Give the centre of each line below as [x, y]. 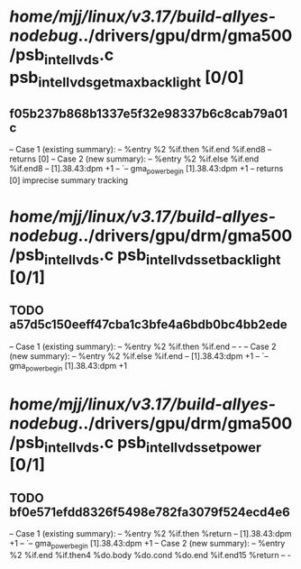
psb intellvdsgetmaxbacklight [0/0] [127, 79]
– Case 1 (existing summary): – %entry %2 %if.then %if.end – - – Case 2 [143, 346]
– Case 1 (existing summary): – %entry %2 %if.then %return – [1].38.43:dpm [150, 533]
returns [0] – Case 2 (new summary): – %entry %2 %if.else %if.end [134, 159]
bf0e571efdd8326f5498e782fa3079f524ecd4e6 [150, 512]
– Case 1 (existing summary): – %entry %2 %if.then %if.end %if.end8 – [141, 150]
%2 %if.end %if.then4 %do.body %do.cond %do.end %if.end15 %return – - [150, 555]
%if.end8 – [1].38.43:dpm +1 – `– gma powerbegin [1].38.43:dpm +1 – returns [146, 170]
